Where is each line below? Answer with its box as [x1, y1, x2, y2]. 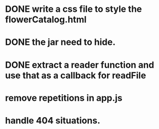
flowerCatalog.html [5, 14, 87, 25]
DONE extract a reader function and [5, 59, 155, 70]
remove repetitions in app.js [5, 92, 122, 103]
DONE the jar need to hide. [5, 37, 116, 48]
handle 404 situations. [5, 115, 100, 126]
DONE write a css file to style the [5, 3, 142, 15]
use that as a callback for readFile [5, 70, 147, 81]
